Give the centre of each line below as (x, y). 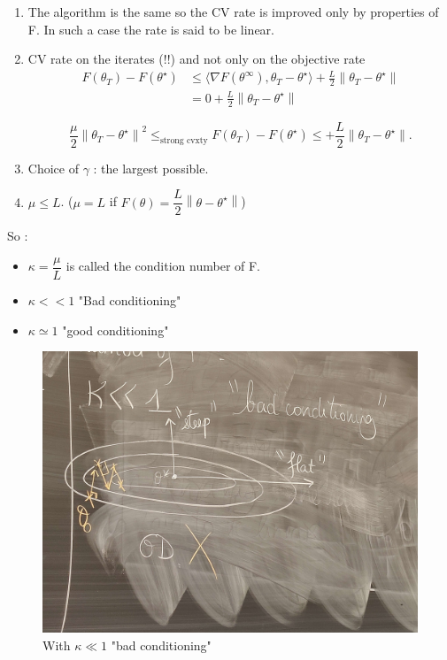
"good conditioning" (116, 330)
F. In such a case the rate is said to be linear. (151, 29)
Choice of (53, 168)
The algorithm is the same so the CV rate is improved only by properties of (233, 12)
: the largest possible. (151, 168)
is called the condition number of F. (163, 266)
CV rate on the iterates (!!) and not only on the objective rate (197, 59)
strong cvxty (184, 140)
